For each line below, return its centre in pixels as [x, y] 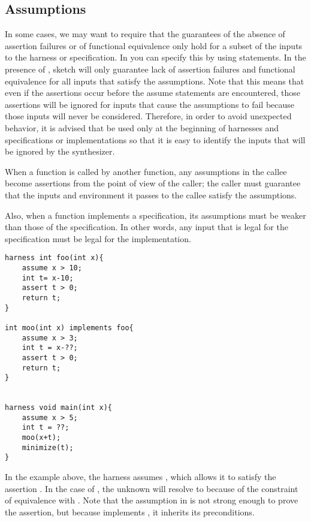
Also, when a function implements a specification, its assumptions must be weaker [155, 215]
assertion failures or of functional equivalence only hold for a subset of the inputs [154, 45]
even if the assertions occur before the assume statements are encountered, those [153, 93]
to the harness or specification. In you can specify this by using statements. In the [155, 57]
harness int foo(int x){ [54, 258]
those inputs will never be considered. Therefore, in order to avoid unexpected [148, 116]
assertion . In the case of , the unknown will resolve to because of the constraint [152, 488]
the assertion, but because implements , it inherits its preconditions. [130, 512]
